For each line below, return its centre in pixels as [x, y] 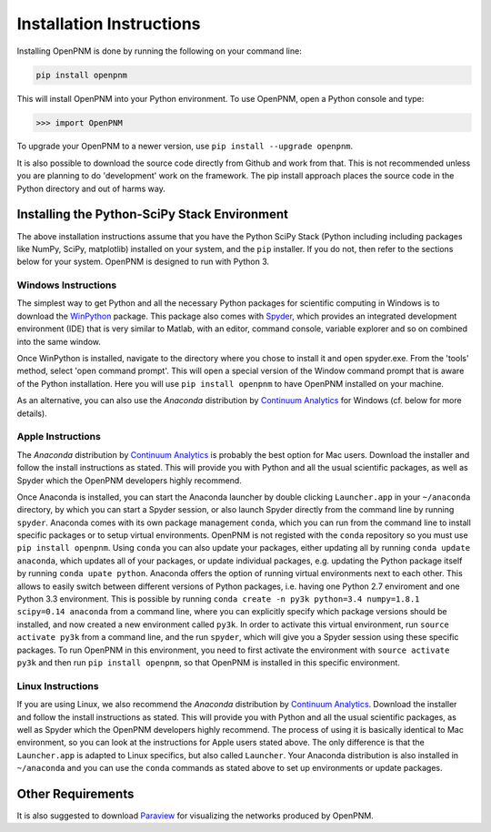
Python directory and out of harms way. [91, 188]
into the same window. [59, 341]
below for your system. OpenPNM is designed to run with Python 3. [143, 262]
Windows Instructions [67, 285]
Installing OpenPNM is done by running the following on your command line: [159, 51]
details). [32, 413]
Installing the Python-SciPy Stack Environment [153, 214]
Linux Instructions [58, 685]
